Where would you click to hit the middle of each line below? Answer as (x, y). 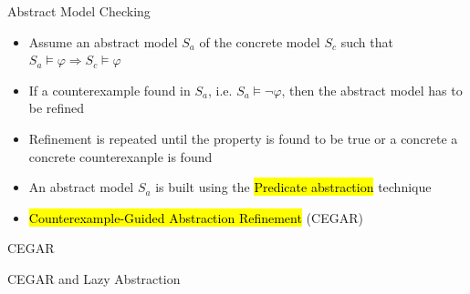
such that (367, 41)
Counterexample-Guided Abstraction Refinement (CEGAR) (196, 217)
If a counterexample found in (110, 90)
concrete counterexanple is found (120, 156)
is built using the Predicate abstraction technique (293, 187)
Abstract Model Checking (79, 11)
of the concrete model (260, 41)
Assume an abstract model (103, 41)
